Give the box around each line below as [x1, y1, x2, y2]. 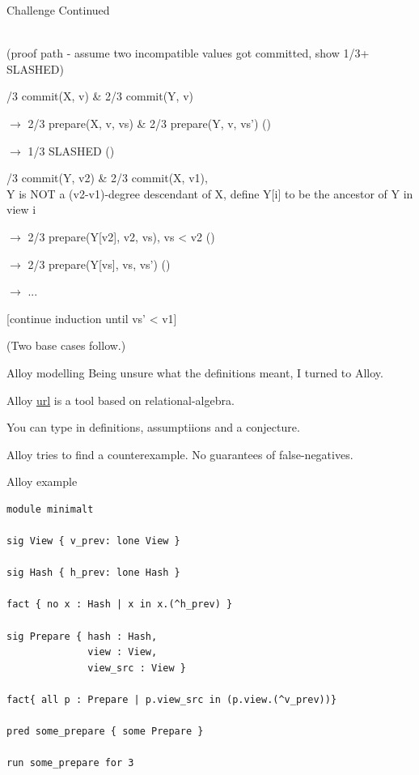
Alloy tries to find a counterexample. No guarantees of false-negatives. [6, 445, 353, 462]
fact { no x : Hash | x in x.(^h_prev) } [6, 598, 233, 611]
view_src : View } [87, 662, 186, 674]
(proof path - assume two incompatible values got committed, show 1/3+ [6, 45, 370, 62]
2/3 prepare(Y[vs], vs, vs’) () [28, 255, 171, 272]
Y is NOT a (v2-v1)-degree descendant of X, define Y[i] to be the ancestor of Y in [6, 185, 413, 202]
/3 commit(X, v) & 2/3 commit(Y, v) [6, 87, 193, 104]
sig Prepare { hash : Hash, [6, 630, 158, 642]
